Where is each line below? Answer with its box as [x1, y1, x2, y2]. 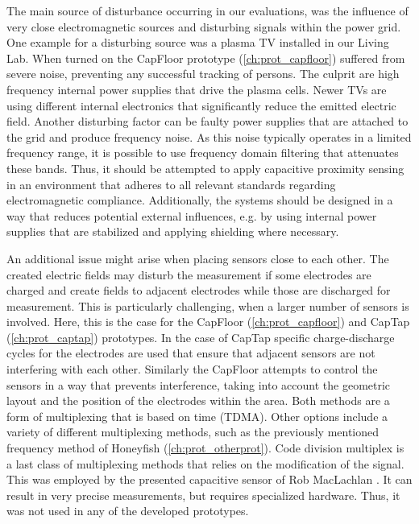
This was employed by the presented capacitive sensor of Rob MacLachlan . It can [6, 471, 413, 488]
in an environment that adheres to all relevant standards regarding [6, 175, 336, 192]
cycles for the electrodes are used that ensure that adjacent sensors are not [6, 345, 375, 361]
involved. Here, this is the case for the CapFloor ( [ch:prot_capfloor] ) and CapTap [6, 313, 410, 330]
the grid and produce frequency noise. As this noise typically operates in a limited [6, 128, 412, 145]
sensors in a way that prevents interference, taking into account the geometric [6, 376, 391, 393]
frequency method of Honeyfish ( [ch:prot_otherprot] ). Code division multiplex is [6, 439, 404, 456]
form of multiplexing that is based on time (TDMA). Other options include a [6, 407, 388, 424]
